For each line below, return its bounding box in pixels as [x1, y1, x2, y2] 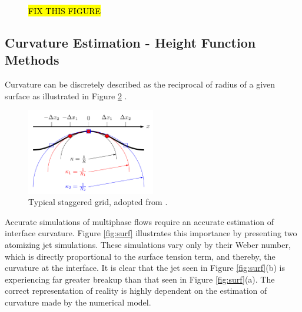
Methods [5, 51, 59, 69]
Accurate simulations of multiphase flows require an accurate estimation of [5, 215, 274, 227]
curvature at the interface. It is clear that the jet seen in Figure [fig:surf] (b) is [5, 261, 285, 274]
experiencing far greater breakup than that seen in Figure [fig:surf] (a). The [5, 273, 275, 285]
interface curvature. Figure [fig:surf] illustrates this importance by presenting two [5, 227, 297, 239]
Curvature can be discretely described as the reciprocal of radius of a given [5, 78, 276, 90]
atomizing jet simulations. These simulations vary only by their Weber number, [5, 238, 291, 250]
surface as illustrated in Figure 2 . [5, 89, 127, 102]
